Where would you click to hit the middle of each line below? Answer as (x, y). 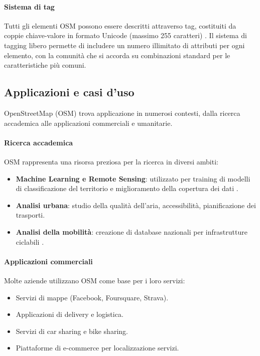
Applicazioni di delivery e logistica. (70, 314)
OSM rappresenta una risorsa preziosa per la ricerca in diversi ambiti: (111, 161)
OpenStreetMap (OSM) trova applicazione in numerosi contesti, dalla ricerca (122, 113)
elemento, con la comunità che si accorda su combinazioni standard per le (117, 55)
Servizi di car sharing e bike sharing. (72, 331)
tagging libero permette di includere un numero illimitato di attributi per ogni (124, 45)
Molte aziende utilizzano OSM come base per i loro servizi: (95, 280)
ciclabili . (30, 241)
